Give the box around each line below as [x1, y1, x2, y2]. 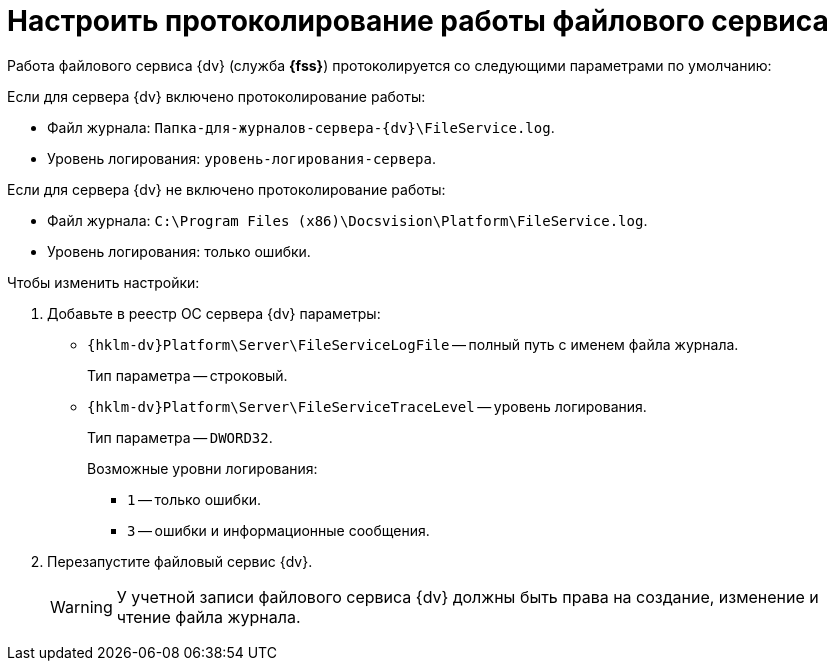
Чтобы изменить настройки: [7, 273, 200, 291]
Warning [50, 596, 113, 617]
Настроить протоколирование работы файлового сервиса [7, 4, 829, 38]
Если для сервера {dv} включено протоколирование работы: [7, 87, 426, 105]
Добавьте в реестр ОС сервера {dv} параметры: [47, 304, 381, 322]
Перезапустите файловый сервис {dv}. [47, 552, 313, 570]
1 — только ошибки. [127, 490, 262, 508]
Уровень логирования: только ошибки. [47, 242, 311, 260]
